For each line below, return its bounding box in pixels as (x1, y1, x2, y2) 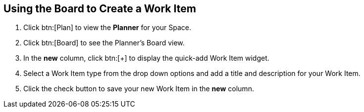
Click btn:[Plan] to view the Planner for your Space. (23, 23, 192, 32)
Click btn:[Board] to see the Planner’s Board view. (23, 38, 185, 47)
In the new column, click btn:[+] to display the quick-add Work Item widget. (23, 54, 269, 63)
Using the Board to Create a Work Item (3, 2, 196, 15)
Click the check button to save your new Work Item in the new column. (23, 84, 254, 93)
